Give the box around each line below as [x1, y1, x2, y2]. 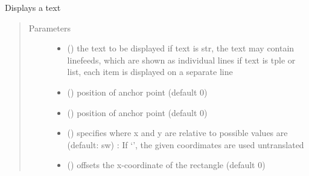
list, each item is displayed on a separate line [67, 65, 233, 78]
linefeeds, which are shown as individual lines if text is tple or [67, 53, 296, 66]
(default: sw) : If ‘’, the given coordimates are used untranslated [67, 138, 304, 151]
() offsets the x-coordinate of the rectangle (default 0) [67, 158, 266, 171]
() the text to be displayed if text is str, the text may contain [67, 42, 295, 54]
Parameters [28, 21, 71, 34]
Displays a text [5, 1, 61, 13]
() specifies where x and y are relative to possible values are [67, 126, 288, 139]
